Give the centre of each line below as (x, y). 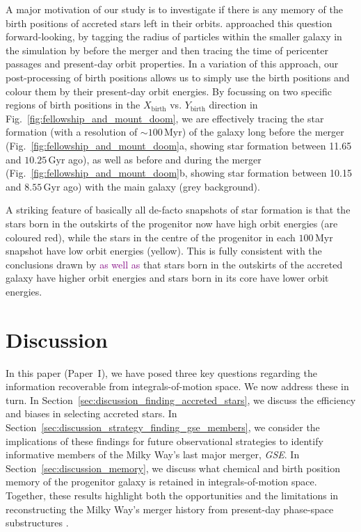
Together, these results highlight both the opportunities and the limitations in (172, 495)
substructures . (37, 523)
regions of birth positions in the (73, 105)
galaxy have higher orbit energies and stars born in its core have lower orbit (167, 278)
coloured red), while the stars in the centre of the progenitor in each (151, 237)
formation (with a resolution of (72, 132)
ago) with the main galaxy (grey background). (162, 186)
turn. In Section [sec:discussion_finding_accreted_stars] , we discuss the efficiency (181, 400)
